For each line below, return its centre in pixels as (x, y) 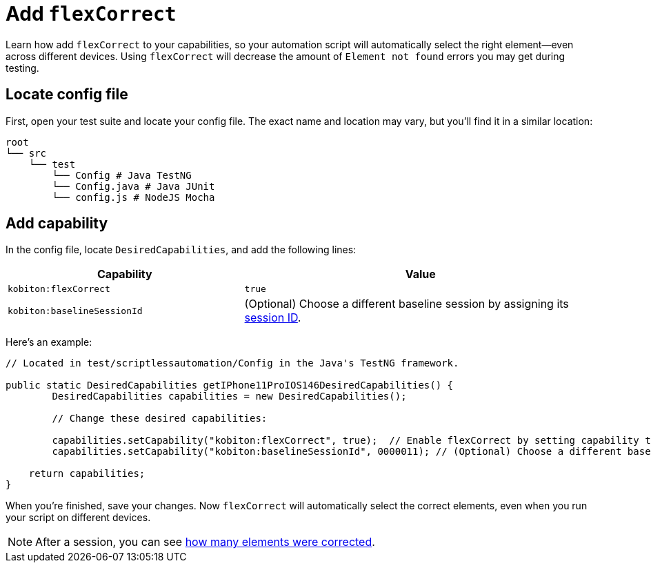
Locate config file (67, 95)
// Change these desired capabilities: (160, 419)
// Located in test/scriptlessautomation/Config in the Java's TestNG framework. (232, 363)
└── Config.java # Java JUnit (133, 186)
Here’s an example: (49, 342)
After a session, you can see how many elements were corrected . (205, 542)
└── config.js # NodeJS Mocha (133, 197)
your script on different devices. (78, 518)
